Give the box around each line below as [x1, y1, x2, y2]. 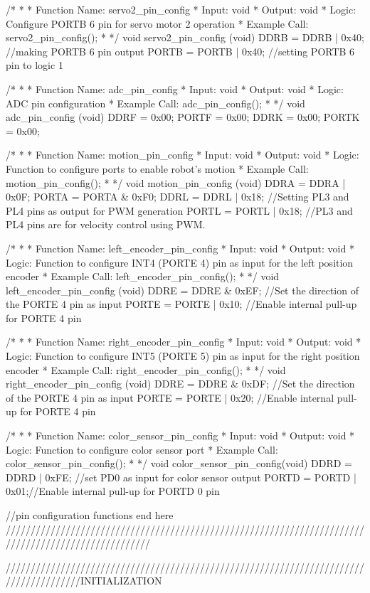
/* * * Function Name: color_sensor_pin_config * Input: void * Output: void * [6, 428, 355, 443]
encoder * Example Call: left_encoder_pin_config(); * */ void [6, 269, 280, 284]
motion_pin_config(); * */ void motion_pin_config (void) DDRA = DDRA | [6, 175, 346, 190]
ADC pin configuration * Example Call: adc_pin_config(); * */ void [6, 95, 305, 110]
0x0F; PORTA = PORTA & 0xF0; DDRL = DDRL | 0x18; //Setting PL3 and [6, 189, 349, 204]
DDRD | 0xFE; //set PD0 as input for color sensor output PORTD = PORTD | [6, 469, 356, 484]
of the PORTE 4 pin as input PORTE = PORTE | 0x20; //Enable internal [6, 390, 334, 405]
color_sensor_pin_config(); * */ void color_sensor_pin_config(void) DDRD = [6, 456, 353, 471]
